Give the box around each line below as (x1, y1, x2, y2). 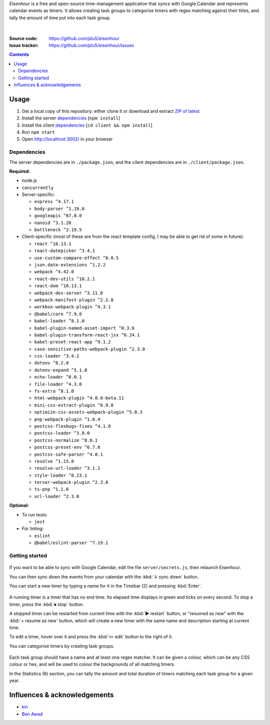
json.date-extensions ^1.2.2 (34, 262, 106, 268)
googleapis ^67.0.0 (34, 213, 82, 219)
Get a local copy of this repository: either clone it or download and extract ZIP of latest (21, 108, 200, 114)
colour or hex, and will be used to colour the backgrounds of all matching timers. (9, 661, 175, 667)
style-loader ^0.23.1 (34, 472, 87, 478)
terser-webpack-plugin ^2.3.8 (34, 479, 108, 485)
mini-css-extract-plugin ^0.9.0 (34, 402, 113, 408)
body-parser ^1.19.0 (34, 206, 85, 212)
